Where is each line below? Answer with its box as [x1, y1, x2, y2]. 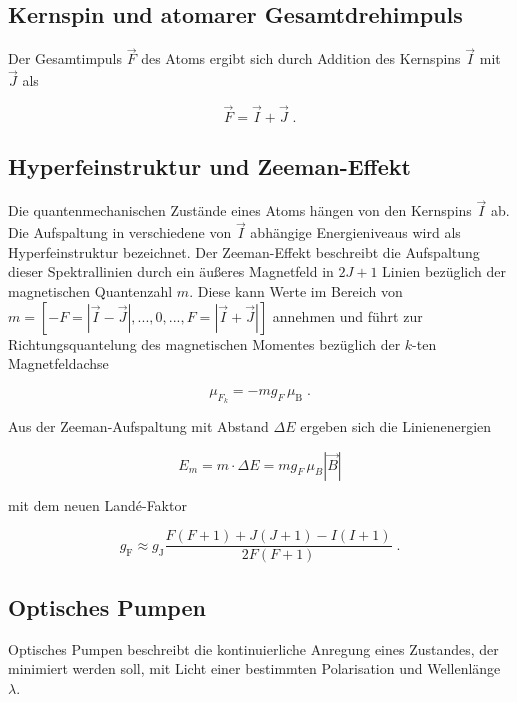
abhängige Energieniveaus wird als [250, 222, 461, 243]
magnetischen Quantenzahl [8, 281, 173, 302]
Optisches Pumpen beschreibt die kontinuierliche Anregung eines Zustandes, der [8, 638, 499, 659]
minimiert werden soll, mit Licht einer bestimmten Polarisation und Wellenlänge [8, 658, 501, 679]
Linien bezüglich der [382, 261, 506, 282]
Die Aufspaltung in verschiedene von [8, 222, 232, 243]
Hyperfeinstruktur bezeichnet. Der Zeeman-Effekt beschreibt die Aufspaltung [8, 241, 480, 262]
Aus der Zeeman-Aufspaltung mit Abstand [8, 416, 269, 437]
